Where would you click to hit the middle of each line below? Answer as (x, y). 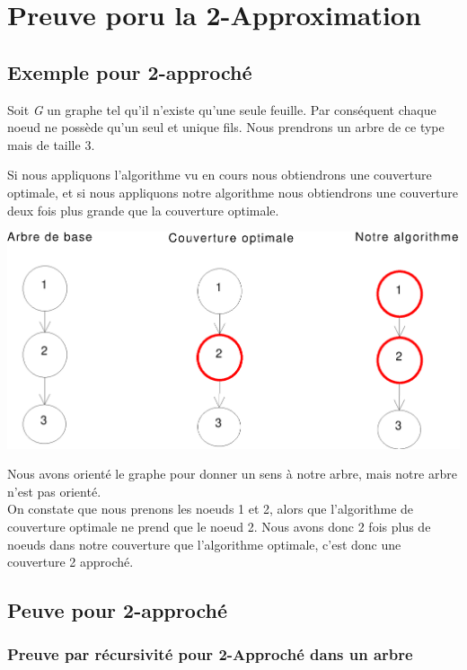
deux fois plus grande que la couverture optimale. (143, 210)
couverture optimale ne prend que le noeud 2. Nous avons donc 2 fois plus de (219, 526)
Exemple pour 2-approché (130, 71)
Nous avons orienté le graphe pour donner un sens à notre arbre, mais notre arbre (232, 474)
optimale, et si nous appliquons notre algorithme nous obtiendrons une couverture (233, 192)
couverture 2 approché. (70, 562)
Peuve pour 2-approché (118, 610)
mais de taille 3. (51, 144)
